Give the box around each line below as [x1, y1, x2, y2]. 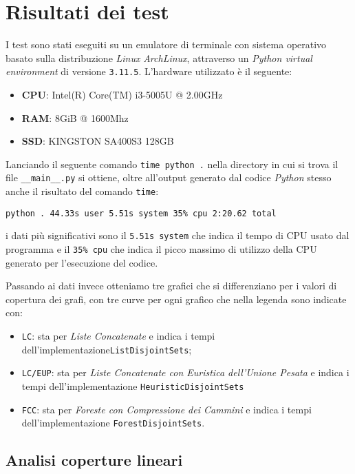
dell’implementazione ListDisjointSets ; [21, 342, 192, 356]
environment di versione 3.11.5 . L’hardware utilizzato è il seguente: [6, 64, 292, 79]
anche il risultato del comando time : [6, 184, 159, 198]
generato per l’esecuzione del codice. [6, 255, 158, 269]
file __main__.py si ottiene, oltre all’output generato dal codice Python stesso [6, 170, 332, 185]
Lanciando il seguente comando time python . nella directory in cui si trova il [6, 156, 338, 171]
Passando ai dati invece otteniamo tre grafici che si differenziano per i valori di [6, 278, 337, 293]
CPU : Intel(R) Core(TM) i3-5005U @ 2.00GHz [21, 87, 223, 101]
